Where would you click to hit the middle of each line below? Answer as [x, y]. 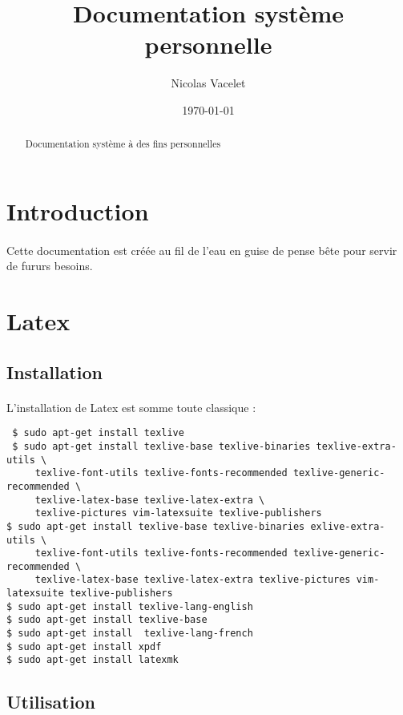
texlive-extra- [356, 446]
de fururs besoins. [50, 266]
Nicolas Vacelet [208, 83]
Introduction [78, 210]
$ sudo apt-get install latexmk [93, 660]
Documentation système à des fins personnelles [123, 144]
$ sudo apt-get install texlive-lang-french [130, 634]
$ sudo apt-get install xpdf [84, 646]
